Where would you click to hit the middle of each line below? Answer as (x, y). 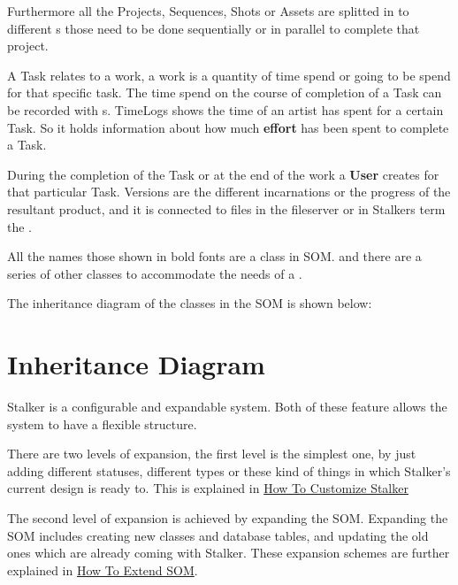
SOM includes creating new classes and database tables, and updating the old (218, 535)
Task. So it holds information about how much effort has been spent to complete (228, 127)
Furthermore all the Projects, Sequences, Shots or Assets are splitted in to (208, 11)
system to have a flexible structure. (102, 423)
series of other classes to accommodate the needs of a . (155, 273)
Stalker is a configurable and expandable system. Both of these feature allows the (227, 407)
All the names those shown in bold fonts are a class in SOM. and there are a (214, 256)
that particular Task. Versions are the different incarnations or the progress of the (229, 192)
